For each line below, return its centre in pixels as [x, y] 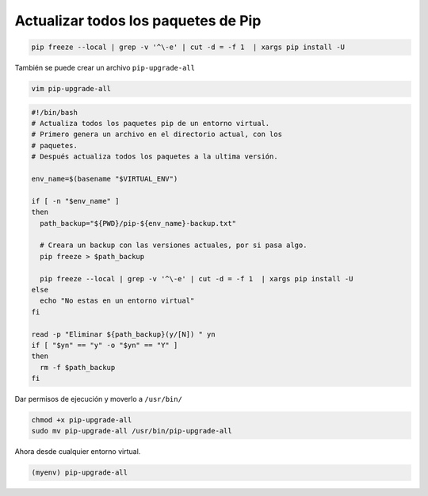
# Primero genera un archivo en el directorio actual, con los [157, 134]
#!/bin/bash [55, 112]
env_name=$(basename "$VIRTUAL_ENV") [105, 179]
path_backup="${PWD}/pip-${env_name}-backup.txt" [138, 223]
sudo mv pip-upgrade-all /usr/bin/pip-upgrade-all [132, 431]
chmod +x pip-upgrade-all [82, 420]
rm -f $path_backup [78, 367]
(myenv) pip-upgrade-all [80, 473]
